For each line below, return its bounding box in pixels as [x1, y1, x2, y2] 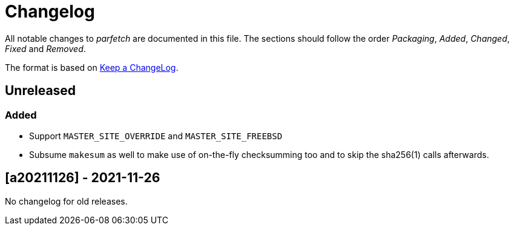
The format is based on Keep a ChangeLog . [5, 62, 179, 73]
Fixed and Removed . [5, 43, 86, 54]
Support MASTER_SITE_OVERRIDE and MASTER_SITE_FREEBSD [29, 130, 283, 141]
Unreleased [5, 83, 76, 99]
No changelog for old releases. [5, 195, 128, 206]
